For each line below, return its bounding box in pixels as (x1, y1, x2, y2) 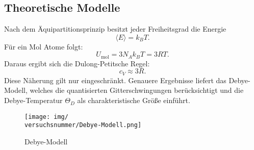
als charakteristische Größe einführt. (77, 95, 190, 106)
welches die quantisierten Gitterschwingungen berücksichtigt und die (30, 85, 244, 95)
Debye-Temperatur (4, 95, 63, 106)
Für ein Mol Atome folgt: (4, 41, 83, 52)
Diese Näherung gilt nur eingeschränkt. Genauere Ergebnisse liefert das (4, 74, 226, 85)
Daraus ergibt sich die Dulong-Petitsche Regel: (4, 58, 150, 68)
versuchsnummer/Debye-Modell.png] (24, 121, 142, 129)
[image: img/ (24, 113, 68, 120)
